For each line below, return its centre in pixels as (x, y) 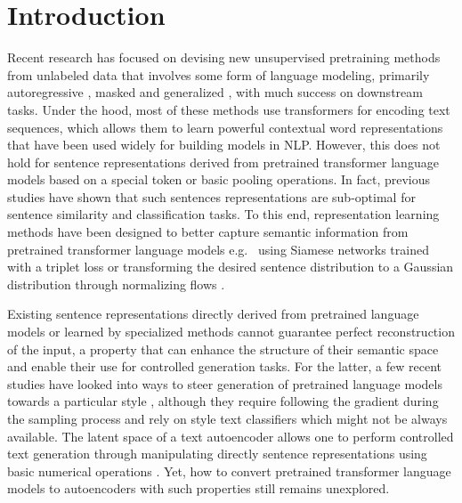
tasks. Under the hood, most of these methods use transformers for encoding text (229, 109)
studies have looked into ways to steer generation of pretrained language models (225, 383)
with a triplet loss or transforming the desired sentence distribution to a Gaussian (231, 267)
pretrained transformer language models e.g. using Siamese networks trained (218, 249)
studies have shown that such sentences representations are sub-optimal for (211, 196)
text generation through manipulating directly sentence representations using (217, 454)
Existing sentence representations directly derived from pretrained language (213, 314)
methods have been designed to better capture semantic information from (208, 232)
